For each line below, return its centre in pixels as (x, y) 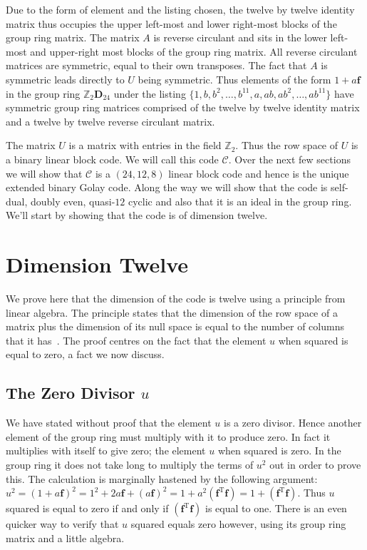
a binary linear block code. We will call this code (112, 159)
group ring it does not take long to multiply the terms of (130, 464)
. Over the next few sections (289, 159)
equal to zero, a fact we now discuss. (85, 354)
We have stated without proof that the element (109, 423)
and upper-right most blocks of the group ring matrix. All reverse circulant (194, 51)
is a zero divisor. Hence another (293, 423)
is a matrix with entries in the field (145, 145)
